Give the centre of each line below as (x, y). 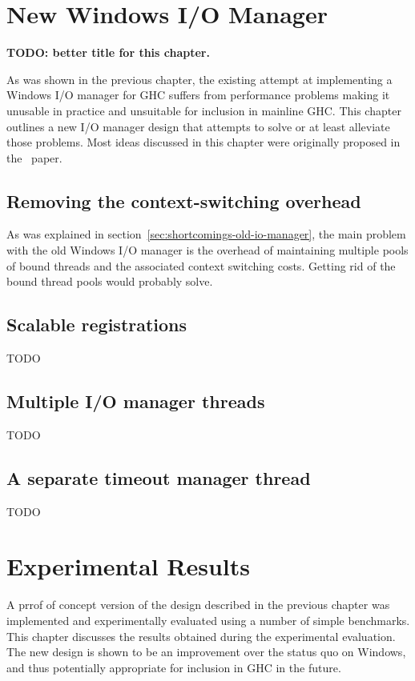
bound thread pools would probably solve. (110, 281)
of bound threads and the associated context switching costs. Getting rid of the (201, 265)
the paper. (34, 157)
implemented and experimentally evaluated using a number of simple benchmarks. (208, 620)
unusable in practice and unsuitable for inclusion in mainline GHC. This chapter (204, 110)
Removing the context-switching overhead (184, 200)
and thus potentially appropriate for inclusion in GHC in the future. (174, 667)
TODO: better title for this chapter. (108, 52)
